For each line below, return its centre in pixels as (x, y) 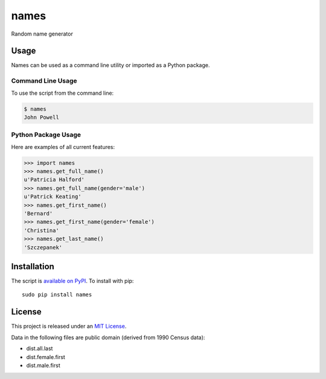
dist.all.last (40, 349)
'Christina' (42, 230)
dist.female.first (46, 357)
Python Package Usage (46, 135)
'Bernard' (38, 214)
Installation (33, 266)
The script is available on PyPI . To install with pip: (72, 281)
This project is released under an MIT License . (69, 326)
